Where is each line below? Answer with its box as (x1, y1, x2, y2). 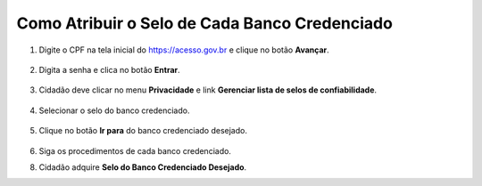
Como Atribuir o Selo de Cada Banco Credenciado (16, 13, 393, 33)
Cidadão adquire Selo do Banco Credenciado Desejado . (38, 161, 247, 173)
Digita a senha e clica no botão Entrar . (38, 64, 180, 75)
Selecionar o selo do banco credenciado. (38, 105, 190, 116)
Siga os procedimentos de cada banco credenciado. (38, 145, 232, 156)
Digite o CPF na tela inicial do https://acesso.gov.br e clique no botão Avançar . (38, 44, 329, 55)
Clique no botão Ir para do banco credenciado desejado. (38, 125, 247, 136)
